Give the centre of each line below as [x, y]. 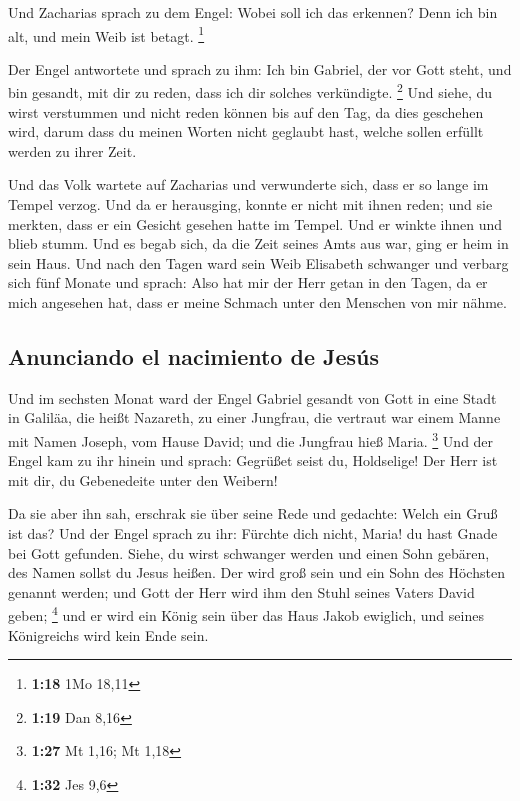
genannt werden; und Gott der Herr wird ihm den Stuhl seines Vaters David [241, 591]
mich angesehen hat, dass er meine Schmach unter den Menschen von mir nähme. [257, 302]
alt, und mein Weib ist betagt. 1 [106, 34]
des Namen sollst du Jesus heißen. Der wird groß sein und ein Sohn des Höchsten [256, 572]
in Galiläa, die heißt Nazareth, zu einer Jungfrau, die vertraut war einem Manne [254, 417]
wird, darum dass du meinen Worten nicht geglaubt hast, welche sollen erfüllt [246, 131]
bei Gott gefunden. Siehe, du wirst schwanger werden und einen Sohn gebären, [249, 552]
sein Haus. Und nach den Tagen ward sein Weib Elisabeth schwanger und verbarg [258, 262]
